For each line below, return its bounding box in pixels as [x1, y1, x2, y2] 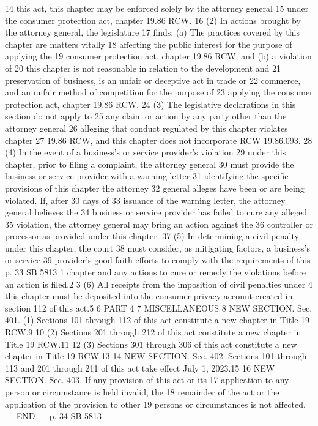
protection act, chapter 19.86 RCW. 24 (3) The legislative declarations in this [5, 97, 296, 110]
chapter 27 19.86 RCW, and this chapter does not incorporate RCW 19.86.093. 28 [5, 133, 312, 146]
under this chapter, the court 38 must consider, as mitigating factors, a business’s [5, 241, 311, 254]
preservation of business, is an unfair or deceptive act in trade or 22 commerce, [5, 73, 301, 86]
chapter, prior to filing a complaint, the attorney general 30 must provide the [5, 157, 294, 170]
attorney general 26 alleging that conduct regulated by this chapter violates [5, 121, 288, 134]
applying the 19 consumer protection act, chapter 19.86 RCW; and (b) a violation [5, 50, 312, 62]
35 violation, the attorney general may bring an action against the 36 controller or [5, 217, 313, 230]
